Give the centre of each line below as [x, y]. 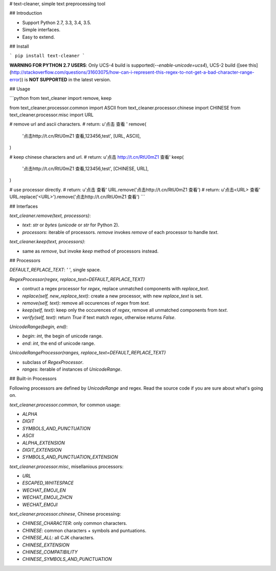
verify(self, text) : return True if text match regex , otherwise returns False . [99, 317]
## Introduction [26, 13]
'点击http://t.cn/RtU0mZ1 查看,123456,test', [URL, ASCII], [82, 136]
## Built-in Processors [33, 378]
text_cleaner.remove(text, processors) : [50, 216]
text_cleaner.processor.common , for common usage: [65, 405]
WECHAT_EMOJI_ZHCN [47, 497]
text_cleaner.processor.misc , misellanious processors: [66, 467]
